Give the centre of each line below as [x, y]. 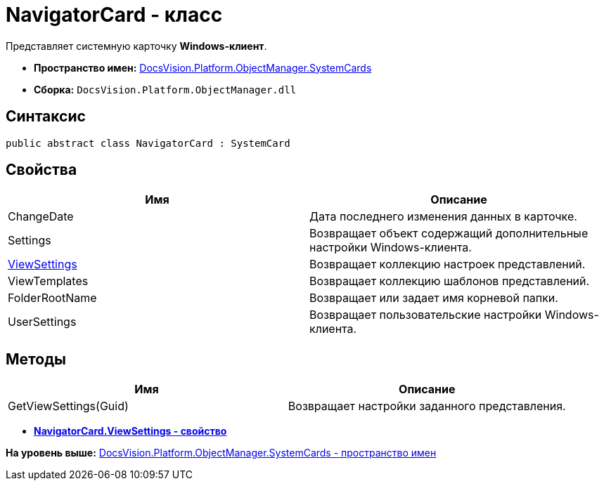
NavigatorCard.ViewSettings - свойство [130, 431]
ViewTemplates [48, 281]
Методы [36, 359]
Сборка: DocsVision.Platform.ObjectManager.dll [165, 89]
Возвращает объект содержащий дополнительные [449, 234]
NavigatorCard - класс [114, 15]
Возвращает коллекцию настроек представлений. [448, 264]
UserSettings [42, 322]
